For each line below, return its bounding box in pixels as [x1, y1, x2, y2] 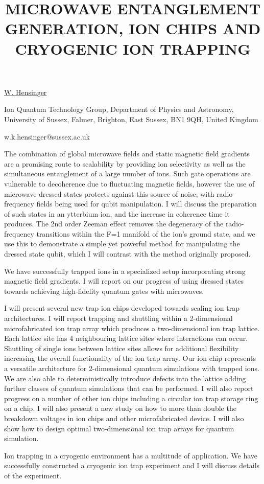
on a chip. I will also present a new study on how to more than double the [4, 403, 236, 413]
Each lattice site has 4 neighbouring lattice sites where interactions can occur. [4, 333, 248, 343]
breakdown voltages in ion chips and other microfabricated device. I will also [4, 412, 244, 423]
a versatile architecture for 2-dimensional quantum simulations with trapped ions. [4, 363, 259, 373]
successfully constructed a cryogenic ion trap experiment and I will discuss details [4, 460, 260, 471]
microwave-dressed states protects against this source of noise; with [4, 188, 214, 199]
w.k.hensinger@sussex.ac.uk [4, 131, 90, 142]
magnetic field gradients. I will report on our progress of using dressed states [4, 275, 244, 286]
